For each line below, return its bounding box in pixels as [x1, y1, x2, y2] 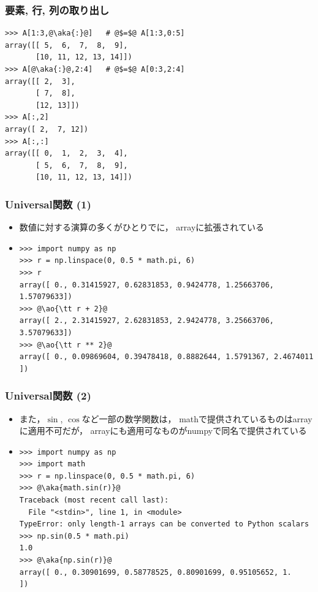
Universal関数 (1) [5, 196, 91, 211]
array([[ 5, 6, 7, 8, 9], [5, 40, 128, 50]
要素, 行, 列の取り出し [5, 2, 110, 17]
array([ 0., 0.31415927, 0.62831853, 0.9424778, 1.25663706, [19, 280, 274, 289]
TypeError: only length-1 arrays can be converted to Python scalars [19, 520, 309, 529]
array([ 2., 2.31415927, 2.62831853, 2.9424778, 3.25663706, [19, 316, 274, 325]
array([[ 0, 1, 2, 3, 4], [5, 149, 128, 158]
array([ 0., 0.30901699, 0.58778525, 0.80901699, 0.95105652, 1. [19, 567, 292, 577]
